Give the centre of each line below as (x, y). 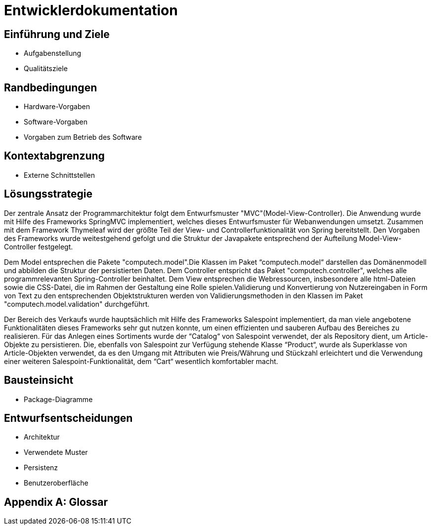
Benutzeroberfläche (56, 483)
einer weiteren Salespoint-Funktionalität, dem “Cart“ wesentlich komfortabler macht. (141, 361)
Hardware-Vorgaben (57, 107)
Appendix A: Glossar (56, 502)
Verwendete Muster (56, 452)
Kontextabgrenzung (54, 156)
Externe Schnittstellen (59, 175)
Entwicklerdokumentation (91, 10)
